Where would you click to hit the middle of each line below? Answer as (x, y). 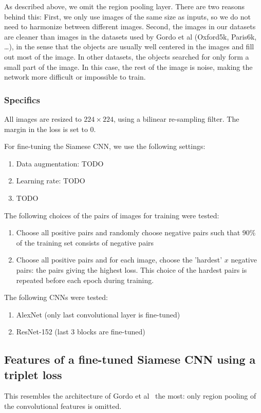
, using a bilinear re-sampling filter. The (176, 118)
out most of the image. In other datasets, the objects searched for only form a (127, 56)
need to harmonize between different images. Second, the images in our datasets (130, 26)
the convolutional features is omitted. (63, 406)
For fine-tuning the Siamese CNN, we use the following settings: (105, 146)
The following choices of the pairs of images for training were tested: (112, 215)
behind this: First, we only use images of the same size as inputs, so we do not (127, 16)
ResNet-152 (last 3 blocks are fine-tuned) (81, 332)
